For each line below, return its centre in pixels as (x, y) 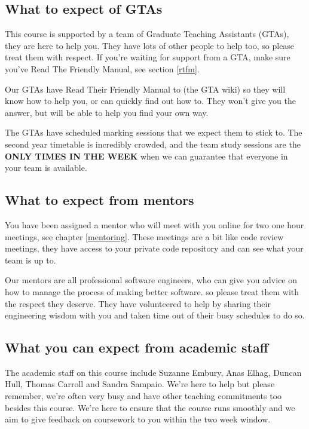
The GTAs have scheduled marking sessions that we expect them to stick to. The (154, 132)
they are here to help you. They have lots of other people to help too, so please (150, 45)
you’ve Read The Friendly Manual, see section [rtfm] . (102, 68)
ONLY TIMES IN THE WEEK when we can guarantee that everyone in (146, 156)
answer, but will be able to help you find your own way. (107, 112)
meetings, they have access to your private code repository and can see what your (154, 248)
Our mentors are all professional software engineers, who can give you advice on (151, 280)
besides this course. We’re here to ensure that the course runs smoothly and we (150, 407)
